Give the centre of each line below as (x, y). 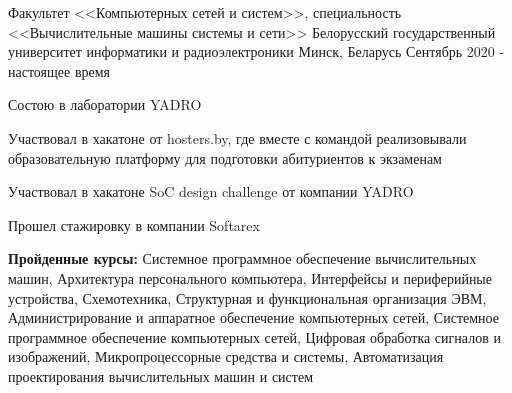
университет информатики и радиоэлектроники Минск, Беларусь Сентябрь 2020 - (256, 51)
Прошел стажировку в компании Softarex (134, 224)
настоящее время (59, 70)
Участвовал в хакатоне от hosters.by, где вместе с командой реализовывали (237, 137)
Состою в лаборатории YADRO (105, 104)
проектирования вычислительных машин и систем (161, 375)
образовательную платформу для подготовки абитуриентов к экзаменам (225, 157)
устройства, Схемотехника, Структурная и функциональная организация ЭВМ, (247, 297)
